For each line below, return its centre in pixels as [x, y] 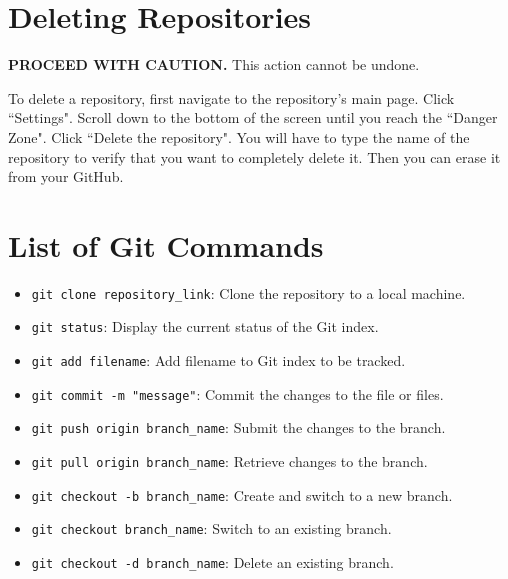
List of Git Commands [166, 244]
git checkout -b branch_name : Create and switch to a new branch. [242, 494]
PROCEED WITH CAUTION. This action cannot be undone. [214, 64]
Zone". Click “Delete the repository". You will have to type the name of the [239, 136]
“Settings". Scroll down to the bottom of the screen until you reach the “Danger [253, 117]
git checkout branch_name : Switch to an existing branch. [211, 528]
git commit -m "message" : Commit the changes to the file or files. [237, 393]
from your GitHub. [66, 176]
